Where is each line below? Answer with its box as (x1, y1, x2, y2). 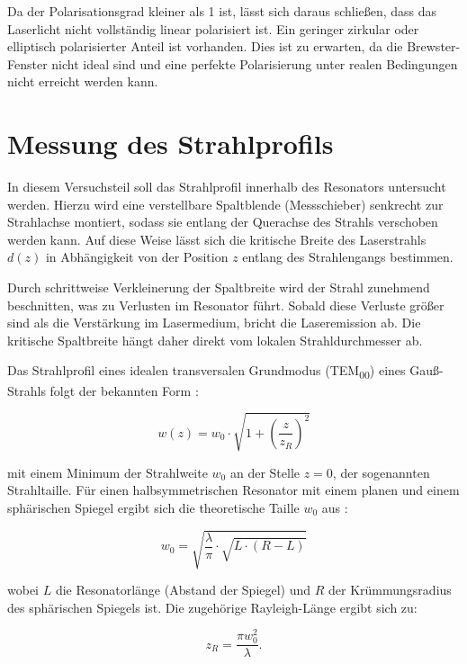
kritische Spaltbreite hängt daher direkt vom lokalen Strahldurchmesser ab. (7, 330, 423, 349)
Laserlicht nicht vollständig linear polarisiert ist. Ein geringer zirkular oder (7, 19, 419, 38)
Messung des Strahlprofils (7, 125, 334, 162)
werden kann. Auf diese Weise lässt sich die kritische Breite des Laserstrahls (7, 229, 427, 248)
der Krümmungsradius (328, 580, 452, 599)
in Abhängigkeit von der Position (45, 247, 229, 266)
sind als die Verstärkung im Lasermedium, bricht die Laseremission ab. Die (7, 313, 421, 332)
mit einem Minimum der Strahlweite (7, 462, 208, 481)
